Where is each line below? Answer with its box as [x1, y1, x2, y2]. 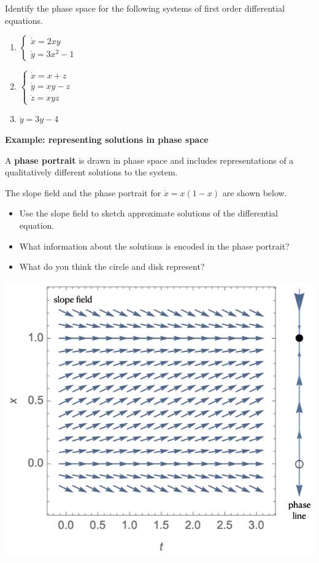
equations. [5, 13, 43, 26]
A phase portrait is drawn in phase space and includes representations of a [5, 153, 294, 166]
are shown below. [222, 186, 287, 199]
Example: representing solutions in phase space [5, 133, 209, 146]
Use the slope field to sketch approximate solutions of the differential [19, 207, 279, 220]
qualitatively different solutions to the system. [5, 166, 178, 178]
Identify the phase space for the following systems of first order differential [5, 2, 285, 14]
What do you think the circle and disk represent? [19, 260, 205, 273]
